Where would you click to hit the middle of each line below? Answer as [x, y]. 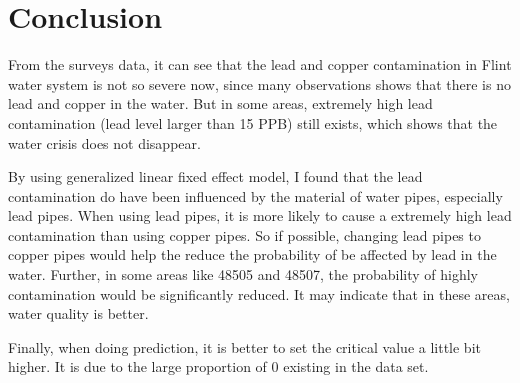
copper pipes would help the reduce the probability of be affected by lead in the [252, 254]
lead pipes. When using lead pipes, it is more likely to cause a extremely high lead [260, 215]
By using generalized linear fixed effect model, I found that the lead [215, 176]
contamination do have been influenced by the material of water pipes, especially [255, 195]
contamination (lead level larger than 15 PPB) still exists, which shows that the [253, 122]
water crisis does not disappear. [104, 142]
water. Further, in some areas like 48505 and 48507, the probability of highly [243, 274]
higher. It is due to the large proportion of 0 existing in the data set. [218, 366]
